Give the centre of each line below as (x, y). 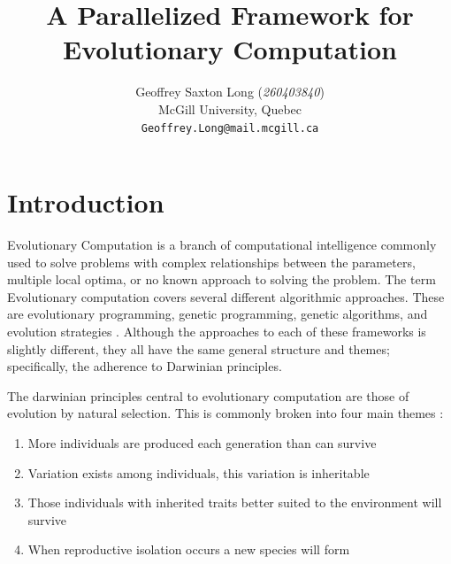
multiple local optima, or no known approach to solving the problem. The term (222, 279)
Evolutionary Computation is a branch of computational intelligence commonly (222, 245)
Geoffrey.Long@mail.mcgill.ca (230, 128)
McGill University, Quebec (229, 108)
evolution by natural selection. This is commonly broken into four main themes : (225, 413)
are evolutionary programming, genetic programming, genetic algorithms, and (218, 314)
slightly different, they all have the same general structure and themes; (199, 348)
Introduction (86, 202)
